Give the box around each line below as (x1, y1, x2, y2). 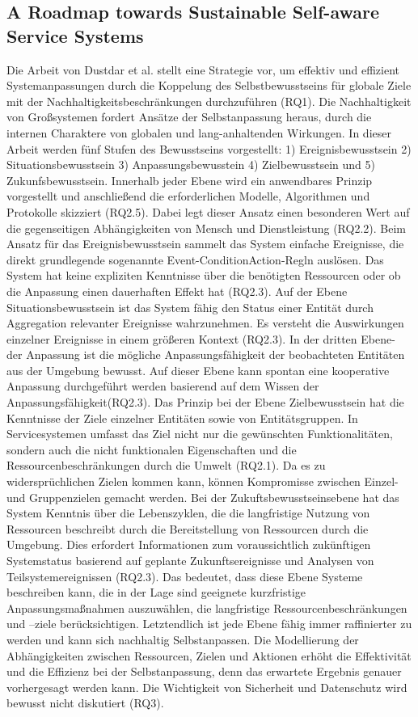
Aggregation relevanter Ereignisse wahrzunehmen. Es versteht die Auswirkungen (6, 314, 404, 331)
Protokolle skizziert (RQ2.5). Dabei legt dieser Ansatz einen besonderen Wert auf (6, 203, 410, 220)
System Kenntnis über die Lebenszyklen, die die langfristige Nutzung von (6, 504, 370, 521)
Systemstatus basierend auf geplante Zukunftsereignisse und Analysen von (6, 552, 374, 568)
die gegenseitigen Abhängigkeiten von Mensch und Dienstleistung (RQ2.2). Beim (6, 219, 407, 236)
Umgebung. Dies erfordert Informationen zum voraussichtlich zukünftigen (6, 536, 371, 553)
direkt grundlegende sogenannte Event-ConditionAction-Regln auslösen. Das (6, 251, 384, 268)
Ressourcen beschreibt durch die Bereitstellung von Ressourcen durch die (6, 520, 369, 537)
